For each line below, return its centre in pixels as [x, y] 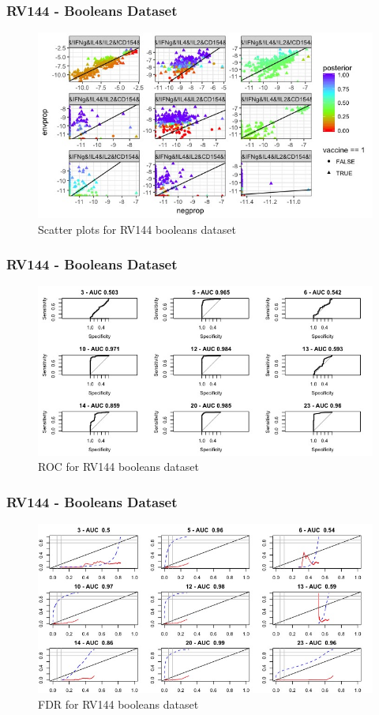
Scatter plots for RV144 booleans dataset [137, 229]
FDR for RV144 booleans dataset [118, 704]
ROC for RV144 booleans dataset [118, 467]
